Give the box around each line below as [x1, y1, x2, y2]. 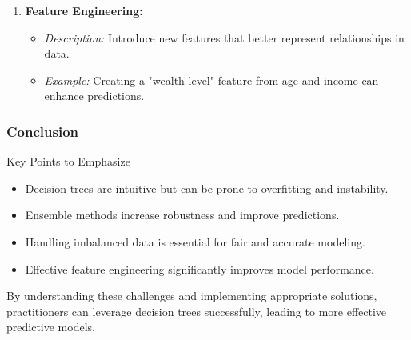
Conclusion [6, 121, 78, 141]
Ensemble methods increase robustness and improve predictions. [25, 206, 340, 223]
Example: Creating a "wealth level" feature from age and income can [44, 71, 379, 88]
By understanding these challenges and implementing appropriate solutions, [6, 287, 377, 304]
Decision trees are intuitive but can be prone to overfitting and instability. [25, 179, 389, 196]
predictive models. [6, 318, 95, 335]
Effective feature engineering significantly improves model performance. [25, 260, 374, 277]
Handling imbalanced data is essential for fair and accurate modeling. [25, 233, 365, 250]
